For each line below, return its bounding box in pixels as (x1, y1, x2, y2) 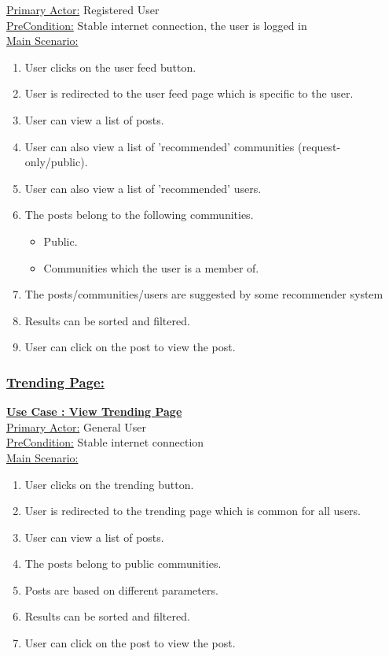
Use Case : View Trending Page (6, 403, 182, 420)
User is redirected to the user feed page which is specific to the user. (24, 85, 354, 102)
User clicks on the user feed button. (24, 58, 196, 75)
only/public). (24, 154, 88, 170)
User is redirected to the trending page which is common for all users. (24, 502, 361, 519)
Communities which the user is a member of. (43, 259, 259, 276)
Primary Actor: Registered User (6, 2, 160, 17)
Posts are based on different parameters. (24, 581, 218, 598)
